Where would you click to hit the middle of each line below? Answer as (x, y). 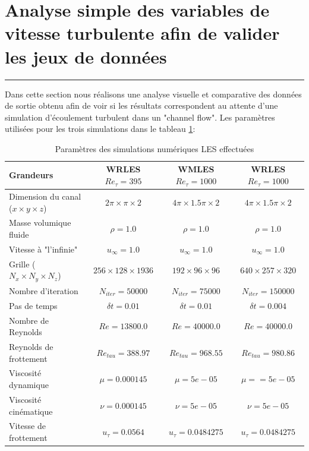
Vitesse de (27, 426)
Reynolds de (31, 347)
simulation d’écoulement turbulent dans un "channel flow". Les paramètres (140, 117)
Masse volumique (40, 223)
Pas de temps (33, 305)
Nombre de (29, 320)
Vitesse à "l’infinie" (43, 249)
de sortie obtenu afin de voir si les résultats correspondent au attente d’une (141, 105)
